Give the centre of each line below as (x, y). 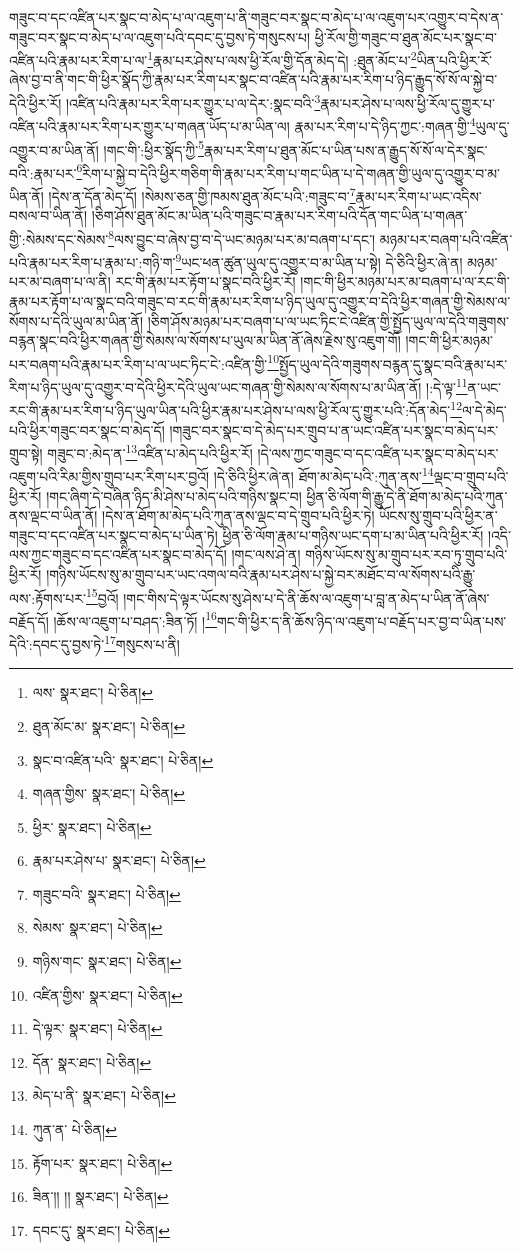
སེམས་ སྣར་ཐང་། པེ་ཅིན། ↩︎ (97, 927)
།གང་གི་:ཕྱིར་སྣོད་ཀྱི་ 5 (153, 148)
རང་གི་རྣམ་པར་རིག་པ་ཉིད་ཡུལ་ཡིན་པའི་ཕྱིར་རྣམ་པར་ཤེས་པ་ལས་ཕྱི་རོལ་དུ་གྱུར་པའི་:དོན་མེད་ (230, 409)
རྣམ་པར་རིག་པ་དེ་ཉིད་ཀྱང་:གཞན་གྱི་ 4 (385, 124)
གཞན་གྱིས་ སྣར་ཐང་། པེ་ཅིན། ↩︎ (108, 793)
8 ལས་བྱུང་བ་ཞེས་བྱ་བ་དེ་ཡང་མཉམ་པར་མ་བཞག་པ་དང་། (242, 237)
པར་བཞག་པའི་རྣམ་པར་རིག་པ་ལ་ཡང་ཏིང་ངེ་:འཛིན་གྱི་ (138, 363)
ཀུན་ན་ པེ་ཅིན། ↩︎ (74, 1129)
